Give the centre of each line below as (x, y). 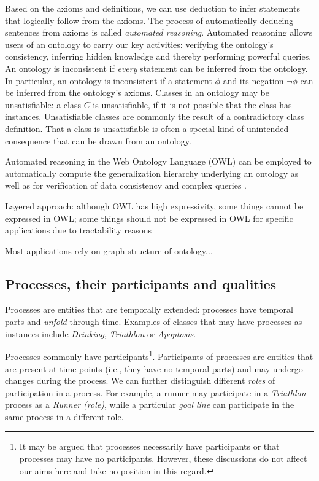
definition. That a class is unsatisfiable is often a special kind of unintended (147, 128)
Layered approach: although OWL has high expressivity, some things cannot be (154, 205)
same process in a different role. (64, 416)
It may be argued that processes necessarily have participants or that (149, 446)
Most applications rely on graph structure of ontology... (109, 250)
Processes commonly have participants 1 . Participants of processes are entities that (159, 355)
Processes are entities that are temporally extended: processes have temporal (149, 309)
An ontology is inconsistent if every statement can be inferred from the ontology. (156, 68)
